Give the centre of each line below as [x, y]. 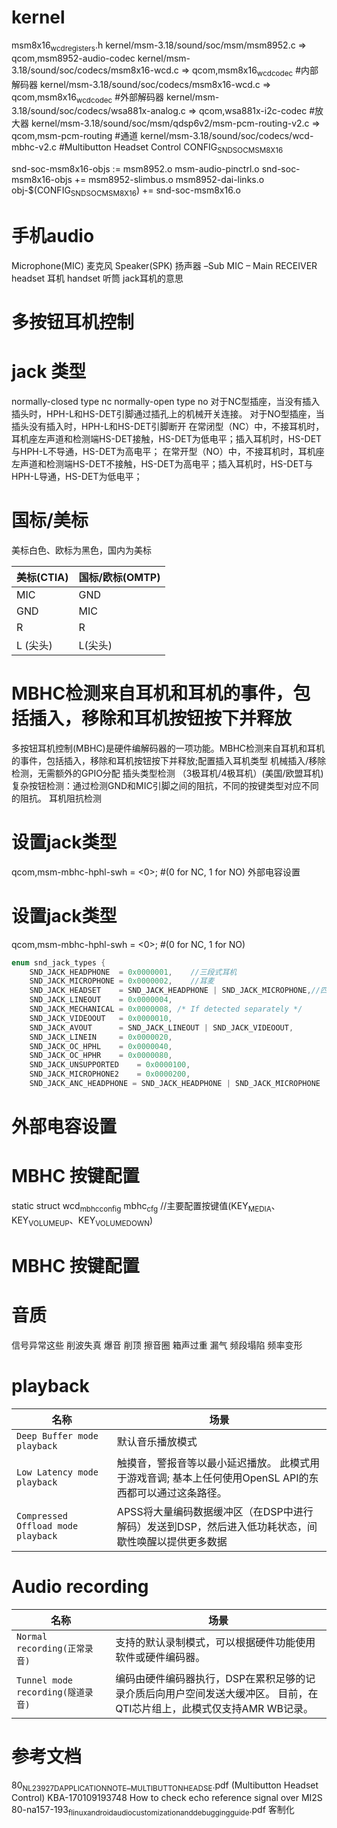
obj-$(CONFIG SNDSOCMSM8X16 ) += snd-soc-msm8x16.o [126, 191]
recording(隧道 [51, 1692]
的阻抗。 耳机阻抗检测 [56, 798]
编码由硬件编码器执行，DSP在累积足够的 [210, 1678]
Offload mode [47, 1525]
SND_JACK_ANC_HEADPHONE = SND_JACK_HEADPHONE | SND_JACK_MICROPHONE [175, 1084]
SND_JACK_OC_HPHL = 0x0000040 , [101, 1046]
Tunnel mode [45, 1680]
